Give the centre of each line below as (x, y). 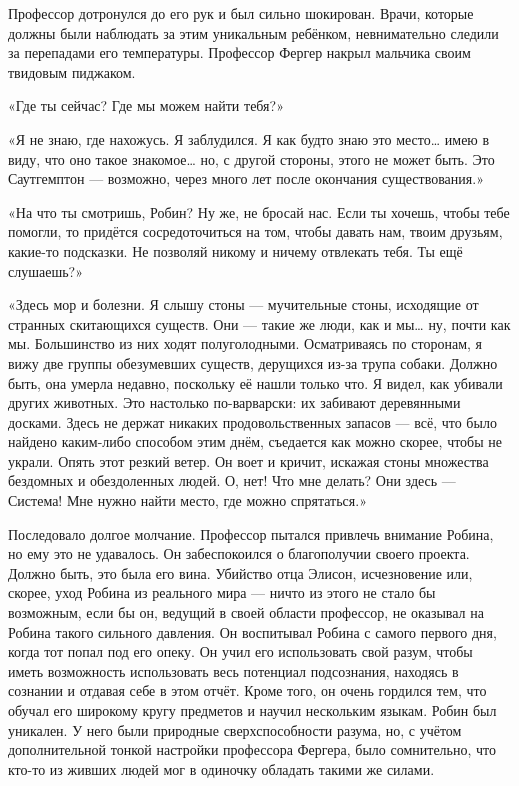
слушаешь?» (45, 270)
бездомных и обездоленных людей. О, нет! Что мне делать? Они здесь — (232, 480)
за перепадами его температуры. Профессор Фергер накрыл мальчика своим (239, 52)
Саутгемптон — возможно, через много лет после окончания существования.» (246, 178)
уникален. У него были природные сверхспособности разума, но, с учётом (235, 729)
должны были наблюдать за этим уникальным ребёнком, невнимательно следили (253, 32)
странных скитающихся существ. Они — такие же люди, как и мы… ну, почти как (259, 323)
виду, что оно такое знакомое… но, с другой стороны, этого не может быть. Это (251, 158)
